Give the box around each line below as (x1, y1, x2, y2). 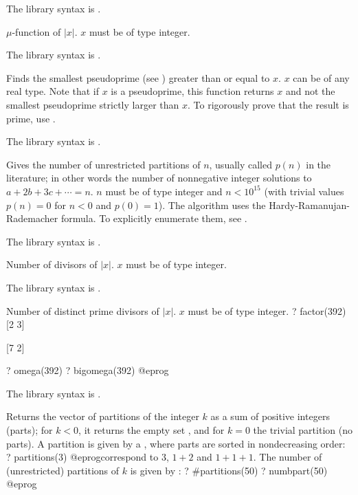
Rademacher (6, 211, 58, 225)
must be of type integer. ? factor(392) (188, 303, 346, 318)
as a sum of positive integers (210, 409, 330, 423)
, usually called (209, 157, 273, 171)
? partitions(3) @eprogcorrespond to (6, 450, 159, 464)
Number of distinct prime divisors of (6, 303, 159, 318)
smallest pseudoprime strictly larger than (6, 97, 179, 111)
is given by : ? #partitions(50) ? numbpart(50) (130, 463, 328, 477)
